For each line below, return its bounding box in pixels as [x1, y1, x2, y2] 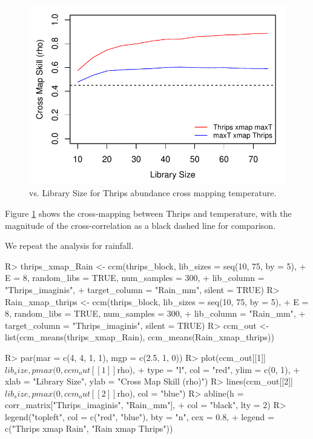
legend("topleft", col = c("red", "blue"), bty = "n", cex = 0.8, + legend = [5, 410, 274, 423]
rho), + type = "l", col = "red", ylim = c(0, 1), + [117, 363, 300, 375]
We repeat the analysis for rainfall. [5, 239, 134, 252]
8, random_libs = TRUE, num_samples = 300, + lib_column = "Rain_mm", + [5, 307, 306, 320]
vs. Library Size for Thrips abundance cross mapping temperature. [29, 186, 277, 199]
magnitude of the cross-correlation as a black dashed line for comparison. [5, 219, 276, 231]
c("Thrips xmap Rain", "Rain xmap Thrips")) [5, 422, 173, 435]
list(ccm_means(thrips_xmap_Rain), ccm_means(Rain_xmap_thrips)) [5, 331, 274, 343]
